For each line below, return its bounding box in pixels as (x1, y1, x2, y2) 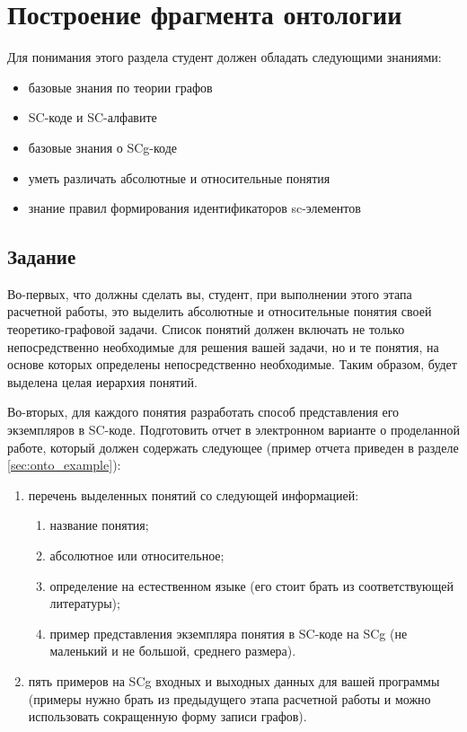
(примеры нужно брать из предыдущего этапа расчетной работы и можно (28, 689, 431, 708)
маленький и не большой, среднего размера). (49, 641, 296, 660)
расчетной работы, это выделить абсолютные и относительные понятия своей (7, 302, 432, 321)
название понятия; (49, 516, 149, 534)
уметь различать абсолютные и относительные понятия (28, 168, 330, 187)
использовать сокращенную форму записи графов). (28, 707, 307, 726)
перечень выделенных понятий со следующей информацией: (28, 485, 359, 504)
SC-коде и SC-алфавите (28, 108, 157, 127)
